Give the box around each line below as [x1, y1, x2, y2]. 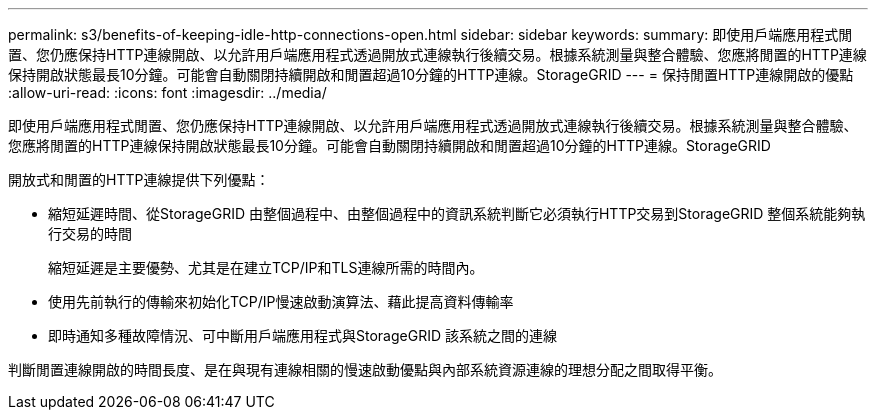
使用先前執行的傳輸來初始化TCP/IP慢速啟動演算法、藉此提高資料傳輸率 [48, 293, 514, 310]
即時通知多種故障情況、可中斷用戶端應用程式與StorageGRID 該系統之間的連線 [48, 327, 557, 344]
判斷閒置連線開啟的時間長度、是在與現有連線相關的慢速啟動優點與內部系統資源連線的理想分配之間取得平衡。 [8, 361, 722, 378]
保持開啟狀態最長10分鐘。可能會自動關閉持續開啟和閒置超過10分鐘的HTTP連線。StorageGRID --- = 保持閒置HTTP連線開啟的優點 [8, 66, 854, 83]
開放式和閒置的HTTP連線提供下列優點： [8, 171, 270, 188]
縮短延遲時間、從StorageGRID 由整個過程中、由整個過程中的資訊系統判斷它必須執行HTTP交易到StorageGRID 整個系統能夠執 [48, 205, 866, 222]
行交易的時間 [48, 225, 132, 242]
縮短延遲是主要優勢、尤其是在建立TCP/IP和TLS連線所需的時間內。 [48, 259, 484, 276]
